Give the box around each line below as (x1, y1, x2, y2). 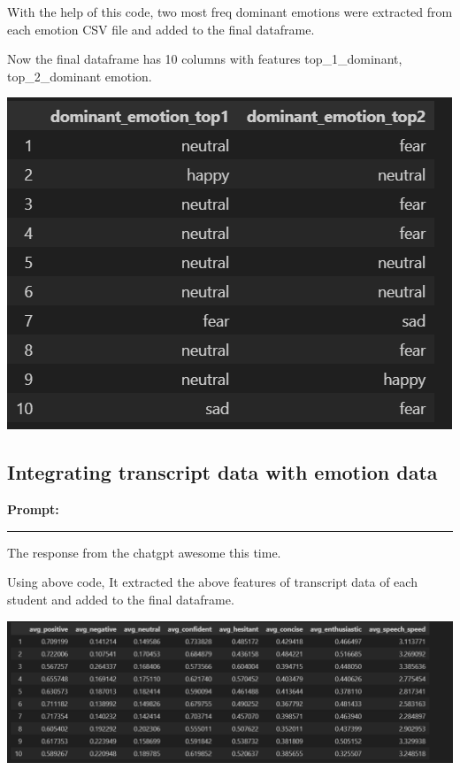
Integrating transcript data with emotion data (7, 458, 438, 486)
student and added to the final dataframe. (7, 589, 234, 608)
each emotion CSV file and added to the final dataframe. (7, 19, 315, 38)
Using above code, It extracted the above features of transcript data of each (7, 573, 418, 591)
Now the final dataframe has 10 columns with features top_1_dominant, (7, 50, 402, 68)
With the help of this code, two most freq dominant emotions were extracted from (7, 3, 453, 20)
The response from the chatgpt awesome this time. (7, 543, 281, 561)
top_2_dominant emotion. (7, 66, 152, 85)
